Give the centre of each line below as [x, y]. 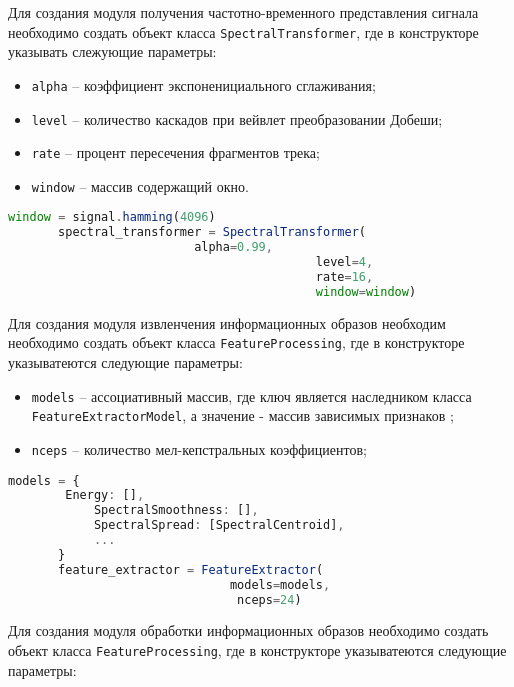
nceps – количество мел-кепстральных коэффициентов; [199, 448]
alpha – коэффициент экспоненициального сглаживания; [203, 84]
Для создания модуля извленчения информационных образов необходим [227, 322]
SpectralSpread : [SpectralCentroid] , [219, 525]
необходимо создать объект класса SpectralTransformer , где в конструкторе [243, 31]
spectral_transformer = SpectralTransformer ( [212, 232]
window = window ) [366, 291]
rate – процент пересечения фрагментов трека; [175, 152]
